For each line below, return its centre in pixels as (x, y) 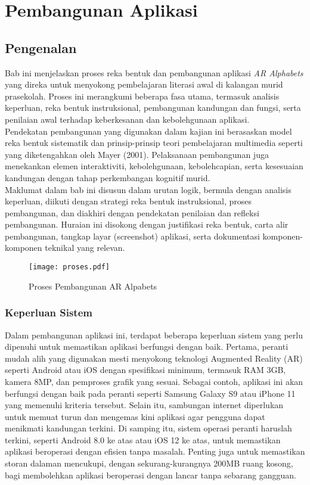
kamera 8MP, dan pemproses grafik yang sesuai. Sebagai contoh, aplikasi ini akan (154, 381)
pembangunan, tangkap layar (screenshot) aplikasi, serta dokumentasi (132, 236)
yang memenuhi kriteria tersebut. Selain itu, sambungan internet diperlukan (144, 405)
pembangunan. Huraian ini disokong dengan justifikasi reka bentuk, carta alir (147, 224)
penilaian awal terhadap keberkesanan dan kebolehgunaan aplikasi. (127, 119)
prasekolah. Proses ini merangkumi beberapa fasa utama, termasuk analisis (142, 96)
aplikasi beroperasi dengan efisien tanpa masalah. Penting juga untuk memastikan (155, 451)
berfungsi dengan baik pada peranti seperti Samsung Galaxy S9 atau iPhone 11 (150, 393)
